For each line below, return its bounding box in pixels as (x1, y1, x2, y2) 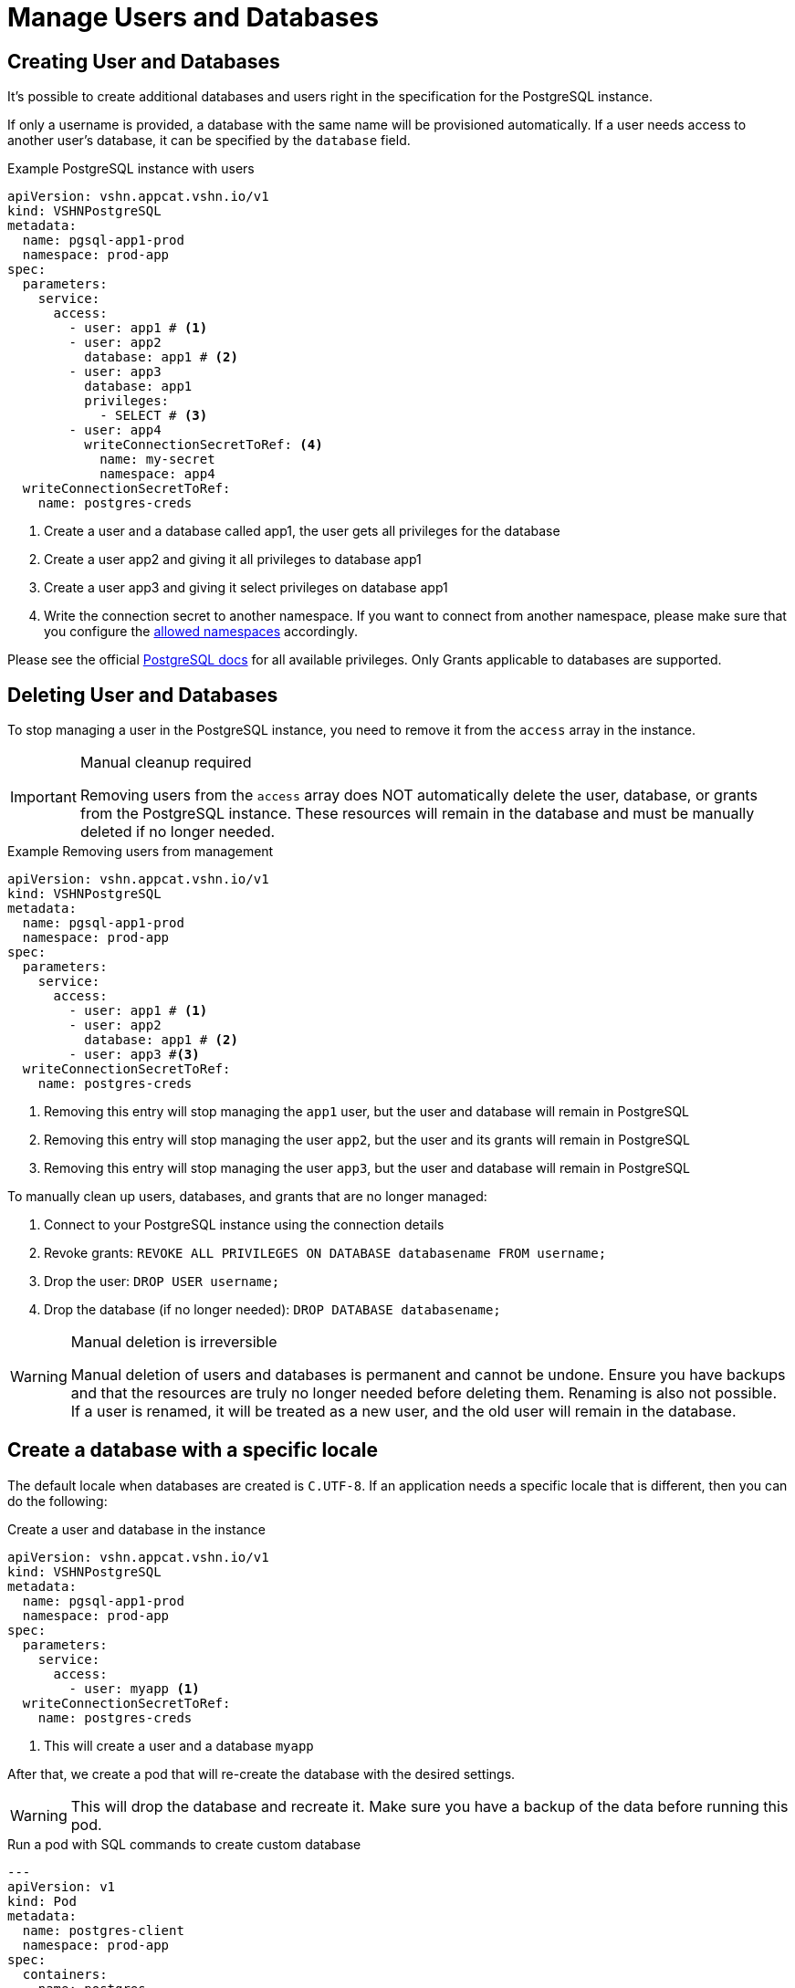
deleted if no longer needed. (79, 822, 276, 842)
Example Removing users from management (7, 843, 274, 860)
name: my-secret (99, 452, 215, 467)
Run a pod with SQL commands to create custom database (7, 1836, 361, 1852)
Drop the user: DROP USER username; (44, 1273, 280, 1290)
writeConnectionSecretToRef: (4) (84, 437, 323, 453)
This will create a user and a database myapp (44, 1737, 314, 1753)
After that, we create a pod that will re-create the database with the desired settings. (7, 1765, 516, 1782)
